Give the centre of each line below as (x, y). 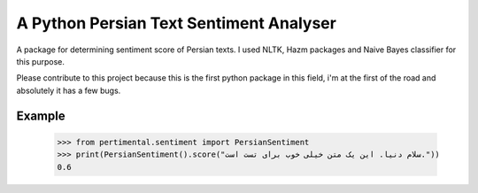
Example (41, 116)
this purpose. (41, 61)
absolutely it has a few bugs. (69, 90)
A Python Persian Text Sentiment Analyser (176, 23)
